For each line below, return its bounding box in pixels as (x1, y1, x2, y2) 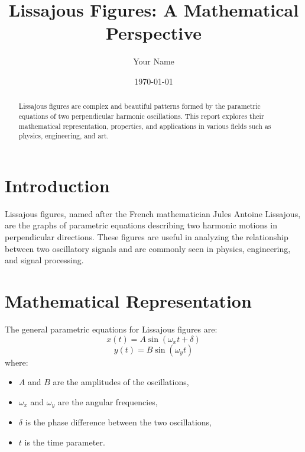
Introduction (5, 173, 110, 197)
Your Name (133, 55, 174, 67)
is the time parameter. (24, 435, 105, 448)
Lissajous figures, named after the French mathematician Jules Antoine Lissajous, (5, 207, 301, 219)
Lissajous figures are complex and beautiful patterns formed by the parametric (18, 101, 261, 111)
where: (5, 356, 28, 368)
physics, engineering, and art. (18, 131, 109, 141)
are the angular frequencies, (57, 395, 158, 408)
